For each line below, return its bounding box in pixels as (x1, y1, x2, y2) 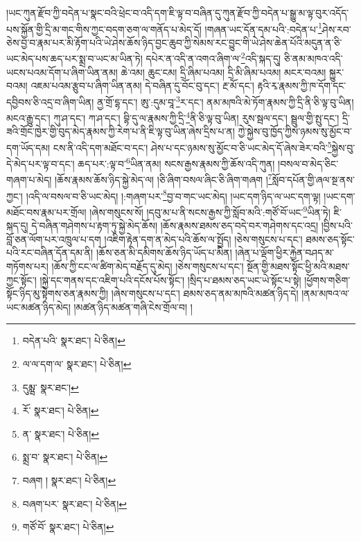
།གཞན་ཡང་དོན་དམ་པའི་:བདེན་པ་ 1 (204, 19, 322, 36)
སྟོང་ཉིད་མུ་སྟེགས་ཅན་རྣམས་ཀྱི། (6, 286, 109, 301)
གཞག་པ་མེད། (6, 172, 52, 187)
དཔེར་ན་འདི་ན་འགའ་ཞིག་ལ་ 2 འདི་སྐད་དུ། (146, 49, 281, 66)
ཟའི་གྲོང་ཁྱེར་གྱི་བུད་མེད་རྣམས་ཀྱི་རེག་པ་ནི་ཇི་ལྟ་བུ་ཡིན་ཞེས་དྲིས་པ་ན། (6, 124, 235, 139)
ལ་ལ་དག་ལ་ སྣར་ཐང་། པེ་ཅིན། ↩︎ (22, 356, 132, 371)
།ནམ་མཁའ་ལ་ (301, 286, 350, 301)
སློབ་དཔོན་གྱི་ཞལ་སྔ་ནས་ (272, 172, 355, 187)
